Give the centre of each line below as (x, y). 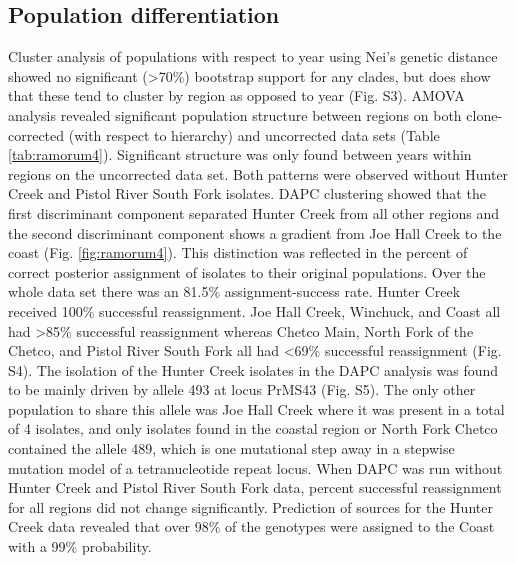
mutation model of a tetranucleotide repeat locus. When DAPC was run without (255, 467)
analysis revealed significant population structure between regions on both (235, 114)
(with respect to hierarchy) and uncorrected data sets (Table (254, 134)
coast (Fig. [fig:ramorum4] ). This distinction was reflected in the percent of (238, 252)
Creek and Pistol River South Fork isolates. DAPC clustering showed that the (247, 193)
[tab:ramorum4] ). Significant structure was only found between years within (240, 154)
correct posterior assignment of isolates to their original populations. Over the (247, 271)
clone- (484, 114)
